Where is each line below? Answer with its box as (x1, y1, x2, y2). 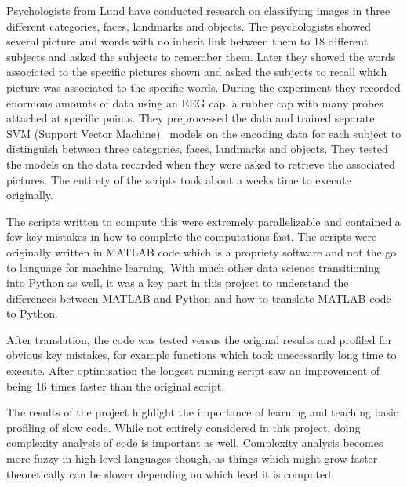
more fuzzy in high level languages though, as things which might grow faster (6, 450, 378, 467)
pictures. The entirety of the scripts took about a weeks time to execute (6, 171, 351, 187)
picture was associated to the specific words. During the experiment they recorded (6, 78, 401, 95)
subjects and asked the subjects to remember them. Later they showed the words (6, 48, 396, 64)
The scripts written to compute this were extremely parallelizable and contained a (6, 213, 401, 229)
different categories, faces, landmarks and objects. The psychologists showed (6, 17, 372, 34)
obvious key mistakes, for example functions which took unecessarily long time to (6, 347, 397, 363)
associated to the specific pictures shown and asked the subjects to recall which (6, 64, 387, 80)
